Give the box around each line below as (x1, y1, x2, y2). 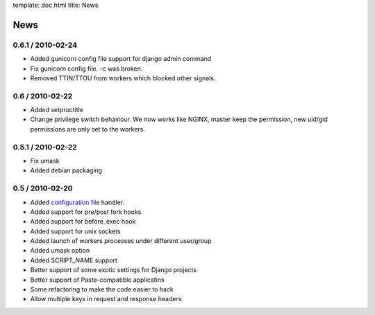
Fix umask (30, 156, 60, 165)
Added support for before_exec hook (30, 217, 136, 226)
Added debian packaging (30, 166, 103, 174)
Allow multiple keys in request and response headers (30, 295, 182, 303)
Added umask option (30, 246, 90, 255)
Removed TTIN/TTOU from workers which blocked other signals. (30, 73, 216, 82)
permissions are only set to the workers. (30, 125, 146, 133)
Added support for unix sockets (30, 227, 121, 235)
